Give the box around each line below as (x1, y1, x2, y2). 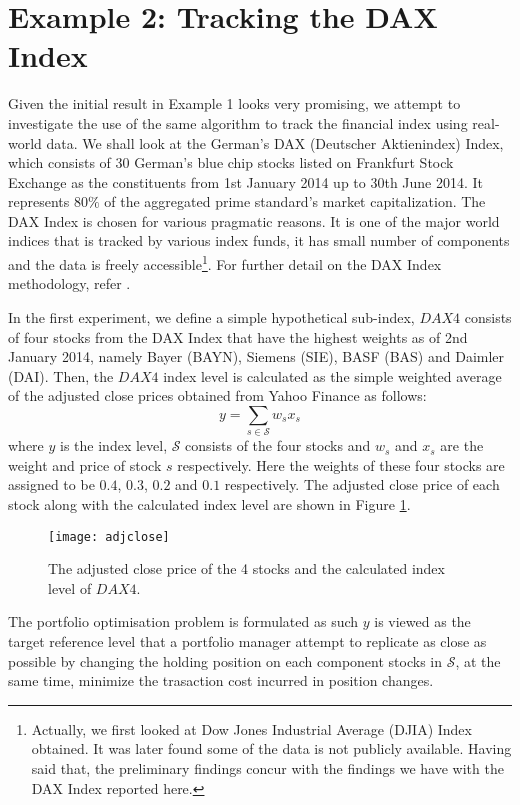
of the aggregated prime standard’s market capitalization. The (104, 191, 486, 212)
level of (48, 577, 92, 598)
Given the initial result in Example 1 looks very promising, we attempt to (8, 93, 461, 114)
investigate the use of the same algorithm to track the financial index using (8, 112, 468, 133)
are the (440, 435, 484, 456)
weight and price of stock (8, 454, 162, 475)
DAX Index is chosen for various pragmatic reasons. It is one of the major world (8, 210, 500, 231)
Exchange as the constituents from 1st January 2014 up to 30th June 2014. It (8, 171, 484, 192)
